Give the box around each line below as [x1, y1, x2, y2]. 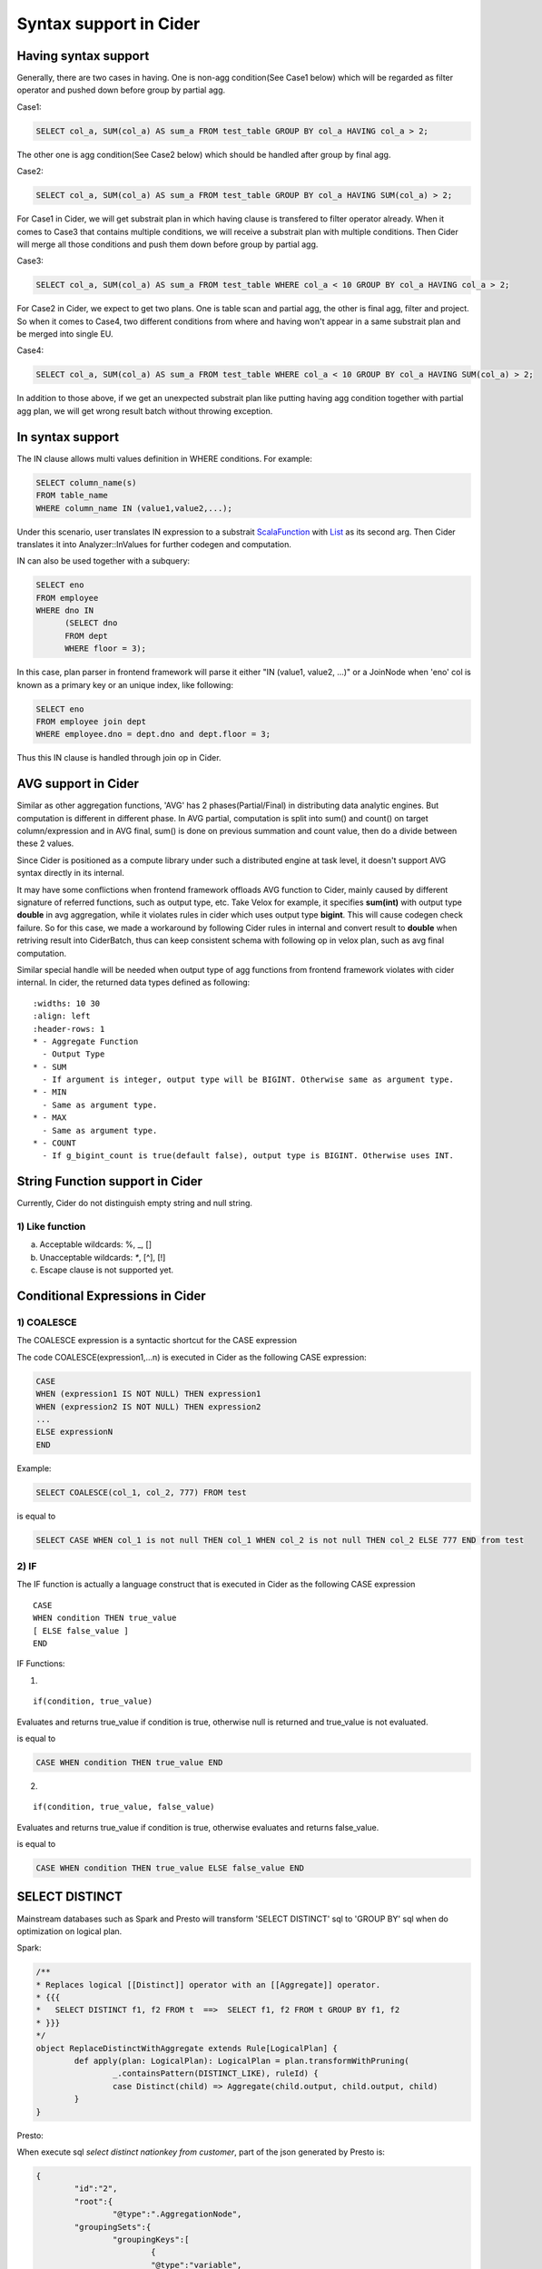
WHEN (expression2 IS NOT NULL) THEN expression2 [35, 1401, 261, 1411]
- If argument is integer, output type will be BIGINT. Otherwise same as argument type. [42, 1075, 454, 1085]
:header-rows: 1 [33, 1024, 105, 1034]
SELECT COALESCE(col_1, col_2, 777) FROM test [35, 1487, 247, 1498]
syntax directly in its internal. [16, 868, 124, 879]
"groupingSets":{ [74, 2222, 152, 2232]
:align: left [33, 1011, 91, 1021]
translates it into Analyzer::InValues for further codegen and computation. [16, 538, 292, 549]
